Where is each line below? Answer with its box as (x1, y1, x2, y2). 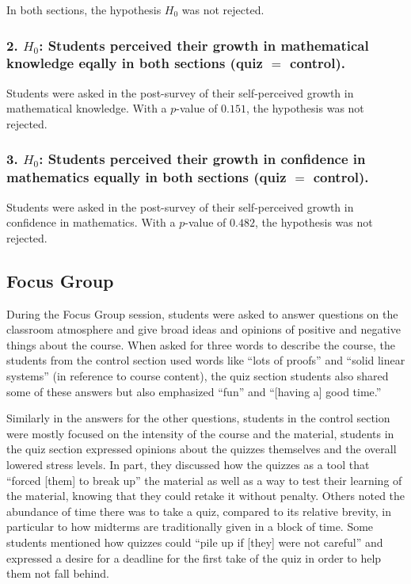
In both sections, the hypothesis (6, 2, 162, 17)
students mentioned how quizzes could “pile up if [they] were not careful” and (6, 533, 383, 550)
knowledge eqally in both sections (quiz (6, 53, 263, 73)
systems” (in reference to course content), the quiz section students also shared (6, 368, 389, 384)
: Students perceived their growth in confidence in (39, 149, 366, 169)
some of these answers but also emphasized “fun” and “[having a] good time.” (6, 383, 382, 399)
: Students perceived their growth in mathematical (39, 35, 369, 55)
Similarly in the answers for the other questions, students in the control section (6, 410, 390, 426)
